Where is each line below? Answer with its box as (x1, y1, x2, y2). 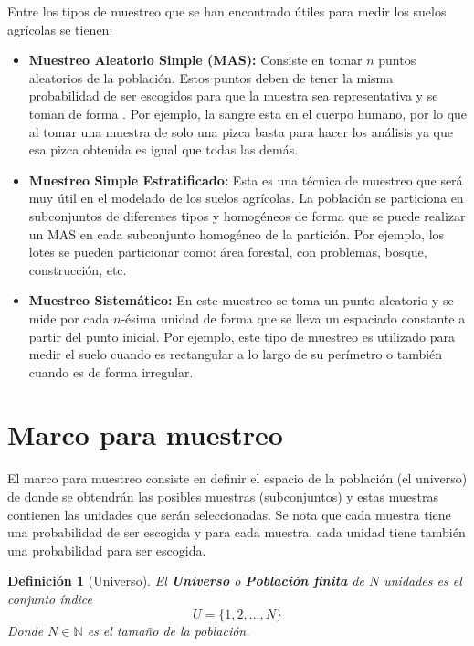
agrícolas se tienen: (7, 19, 113, 38)
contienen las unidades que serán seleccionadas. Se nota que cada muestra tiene (7, 504, 451, 524)
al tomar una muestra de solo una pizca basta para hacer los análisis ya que (28, 122, 453, 141)
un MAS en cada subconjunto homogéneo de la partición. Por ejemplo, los (28, 224, 445, 243)
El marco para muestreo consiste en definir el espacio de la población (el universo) (7, 469, 468, 488)
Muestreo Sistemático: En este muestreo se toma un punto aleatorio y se (28, 291, 454, 310)
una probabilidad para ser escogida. (7, 540, 206, 559)
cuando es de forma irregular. (28, 362, 194, 381)
